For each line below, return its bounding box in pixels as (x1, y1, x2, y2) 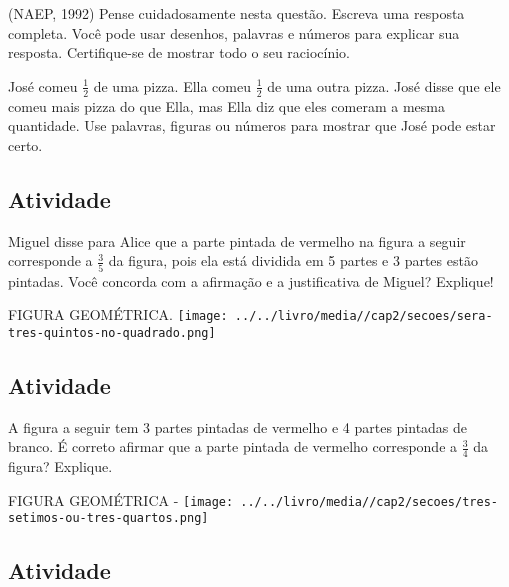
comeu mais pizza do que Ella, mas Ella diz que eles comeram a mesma (8, 95, 445, 116)
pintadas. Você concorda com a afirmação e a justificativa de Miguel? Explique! (8, 270, 494, 291)
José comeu (8, 75, 78, 96)
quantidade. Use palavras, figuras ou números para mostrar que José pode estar (8, 115, 496, 136)
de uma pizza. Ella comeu (93, 75, 251, 96)
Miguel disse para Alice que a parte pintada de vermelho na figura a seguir (8, 230, 466, 251)
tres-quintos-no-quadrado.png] (8, 325, 216, 340)
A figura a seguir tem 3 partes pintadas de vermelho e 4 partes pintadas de (8, 416, 468, 437)
